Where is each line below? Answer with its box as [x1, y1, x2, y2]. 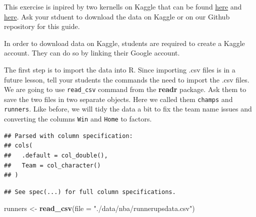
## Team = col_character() [4, 161, 101, 169]
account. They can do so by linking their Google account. [4, 47, 180, 58]
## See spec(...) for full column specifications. [4, 188, 176, 195]
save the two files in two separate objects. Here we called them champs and [4, 93, 233, 104]
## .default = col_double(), [4, 151, 108, 159]
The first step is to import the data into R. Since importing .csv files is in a [4, 64, 235, 74]
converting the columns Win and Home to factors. [4, 113, 152, 124]
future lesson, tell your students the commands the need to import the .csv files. [4, 74, 249, 84]
